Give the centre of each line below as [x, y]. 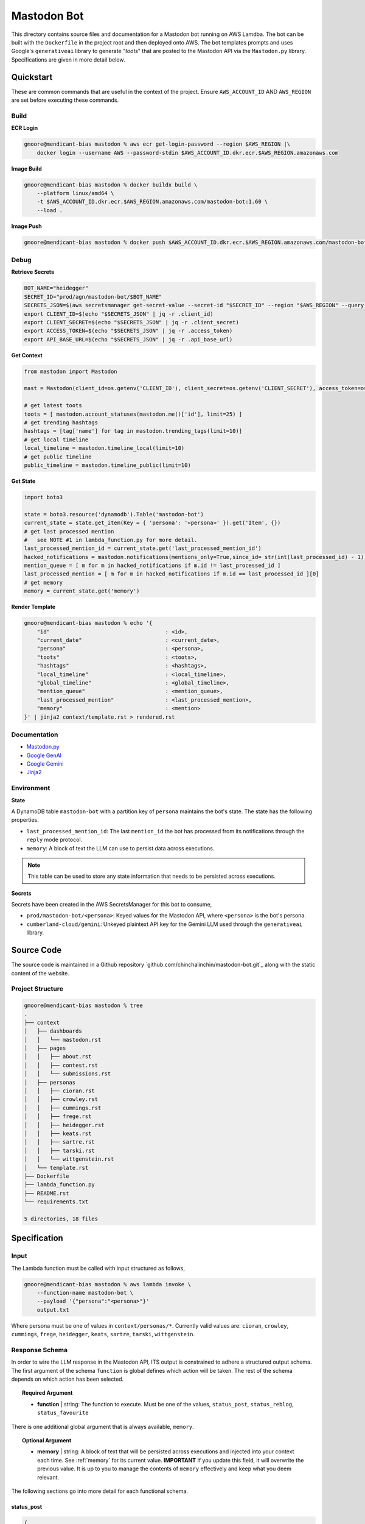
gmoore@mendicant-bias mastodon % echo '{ [88, 623]
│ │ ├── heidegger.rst [64, 1125]
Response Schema [40, 1350]
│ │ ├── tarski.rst [60, 1150]
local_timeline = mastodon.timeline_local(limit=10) [104, 448]
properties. [25, 820]
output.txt [53, 1310]
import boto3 [43, 497]
